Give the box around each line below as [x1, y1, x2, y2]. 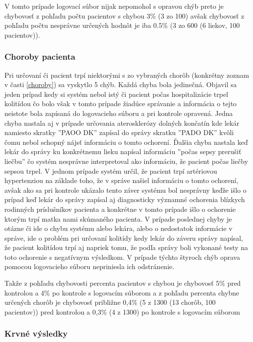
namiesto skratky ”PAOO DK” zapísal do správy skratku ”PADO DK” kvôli [4, 127, 234, 137]
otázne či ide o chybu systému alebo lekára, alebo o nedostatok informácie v [4, 223, 232, 233]
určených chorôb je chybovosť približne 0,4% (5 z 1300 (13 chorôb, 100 [4, 297, 216, 307]
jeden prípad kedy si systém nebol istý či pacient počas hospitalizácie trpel [4, 89, 229, 99]
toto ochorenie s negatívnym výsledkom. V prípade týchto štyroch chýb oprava [4, 251, 240, 262]
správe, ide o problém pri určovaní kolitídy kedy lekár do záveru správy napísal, [4, 232, 243, 243]
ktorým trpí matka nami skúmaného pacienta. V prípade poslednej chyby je [4, 213, 232, 224]
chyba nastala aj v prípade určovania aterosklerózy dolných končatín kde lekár [4, 117, 239, 128]
